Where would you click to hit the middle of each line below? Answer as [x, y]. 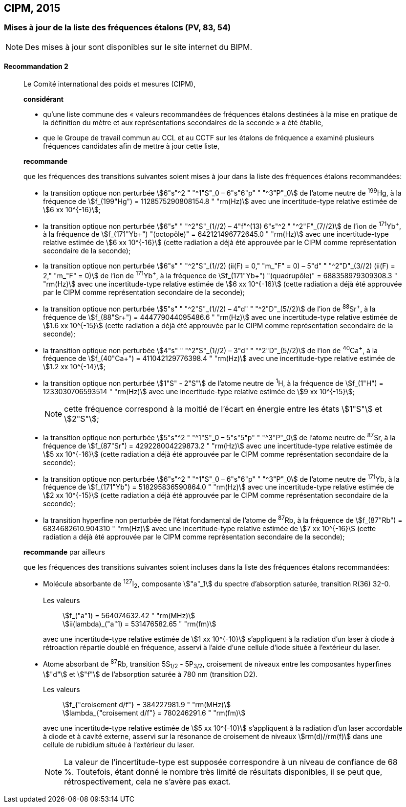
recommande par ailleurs [64, 552]
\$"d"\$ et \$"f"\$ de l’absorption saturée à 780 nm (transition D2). [150, 674]
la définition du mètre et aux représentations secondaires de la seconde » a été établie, [183, 123]
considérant [43, 99]
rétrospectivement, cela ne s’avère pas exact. [148, 781]
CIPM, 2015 [32, 8]
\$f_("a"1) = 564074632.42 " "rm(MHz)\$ [129, 616]
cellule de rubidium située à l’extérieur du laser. [119, 744]
